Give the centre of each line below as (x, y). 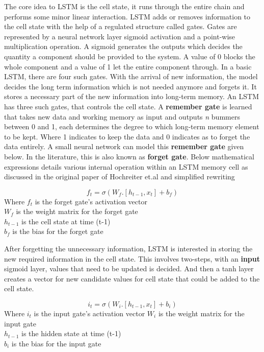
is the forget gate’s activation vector (91, 201)
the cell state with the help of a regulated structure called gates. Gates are (121, 26)
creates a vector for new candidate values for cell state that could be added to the (132, 278)
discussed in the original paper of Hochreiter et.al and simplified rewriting (120, 177)
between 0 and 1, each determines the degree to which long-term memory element (132, 126)
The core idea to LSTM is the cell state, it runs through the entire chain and (124, 6)
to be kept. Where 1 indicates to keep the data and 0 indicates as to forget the (127, 136)
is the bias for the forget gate (58, 231)
